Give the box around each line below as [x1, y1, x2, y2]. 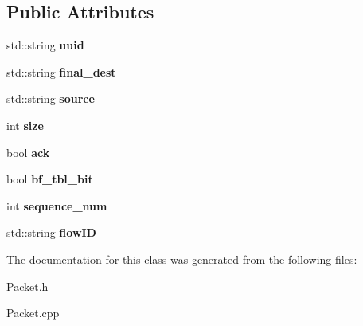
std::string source [6, 90, 95, 107]
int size [6, 116, 44, 133]
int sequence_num [6, 197, 107, 214]
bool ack [6, 143, 50, 160]
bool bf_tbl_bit [6, 171, 93, 187]
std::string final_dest [6, 63, 116, 80]
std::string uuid [6, 37, 84, 53]
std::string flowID [6, 224, 96, 241]
